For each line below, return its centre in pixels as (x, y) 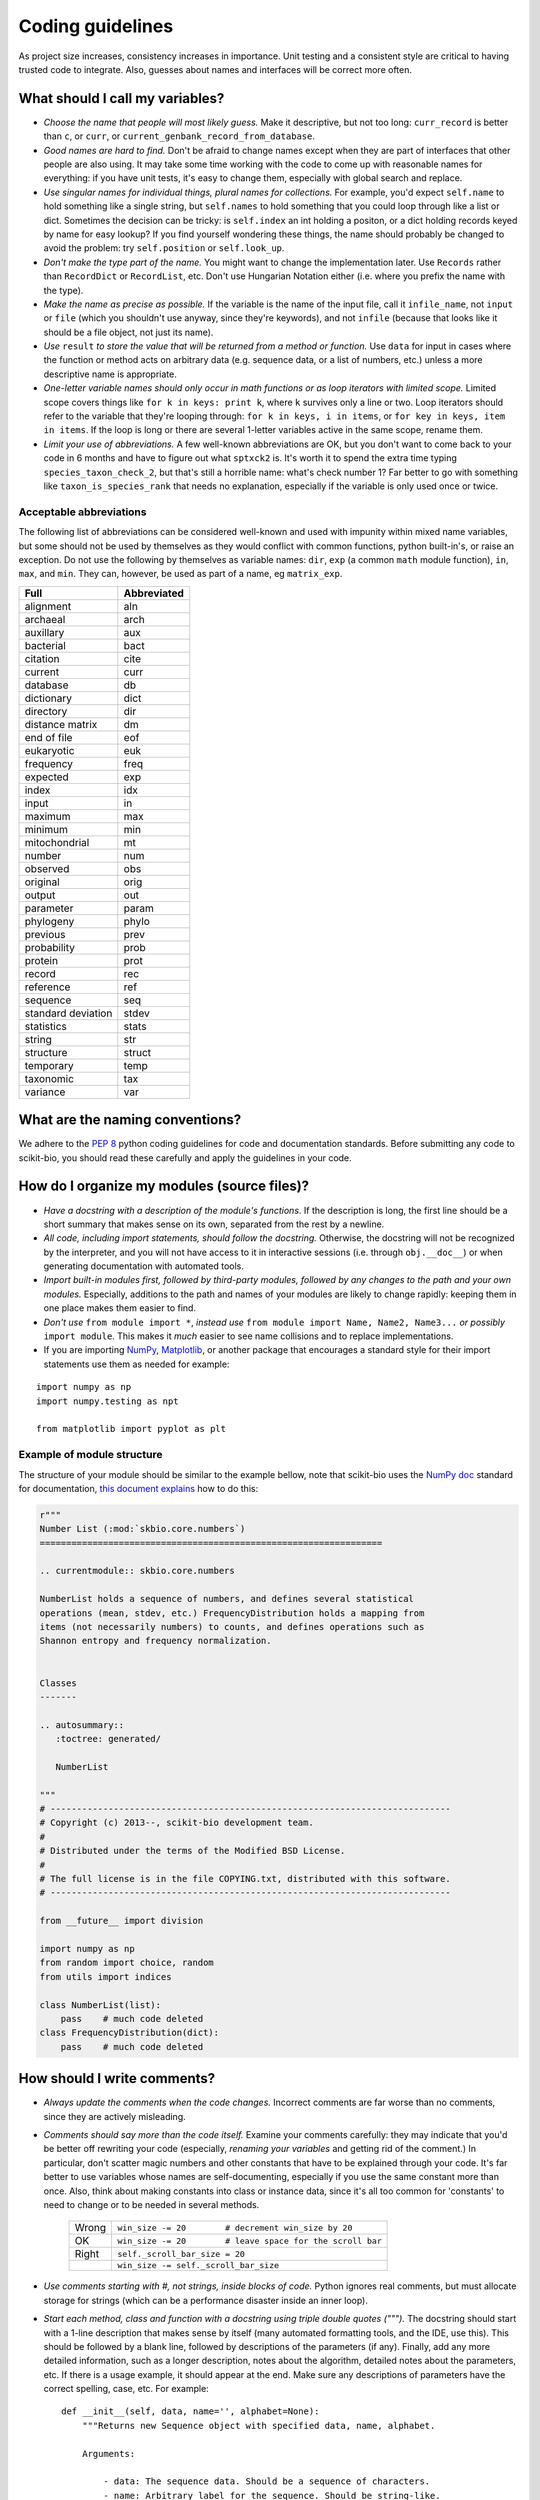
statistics (45, 1026)
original (42, 882)
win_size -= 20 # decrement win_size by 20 (235, 2227)
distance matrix (61, 724)
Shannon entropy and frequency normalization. (155, 1641)
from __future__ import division (121, 1921)
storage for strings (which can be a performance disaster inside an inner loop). (206, 2300)
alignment (48, 606)
